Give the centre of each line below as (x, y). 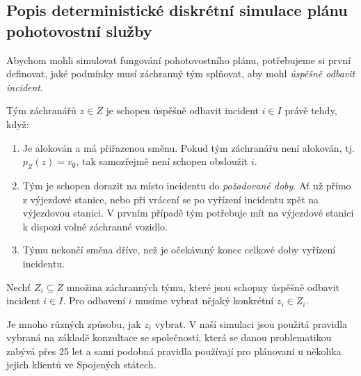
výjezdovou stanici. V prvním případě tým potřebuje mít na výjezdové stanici (188, 213)
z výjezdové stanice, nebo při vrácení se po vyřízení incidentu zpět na (171, 199)
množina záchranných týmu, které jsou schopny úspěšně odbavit (203, 287)
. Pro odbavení (94, 300)
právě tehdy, (311, 110)
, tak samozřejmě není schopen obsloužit (162, 161)
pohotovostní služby (79, 30)
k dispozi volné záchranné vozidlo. (95, 226)
